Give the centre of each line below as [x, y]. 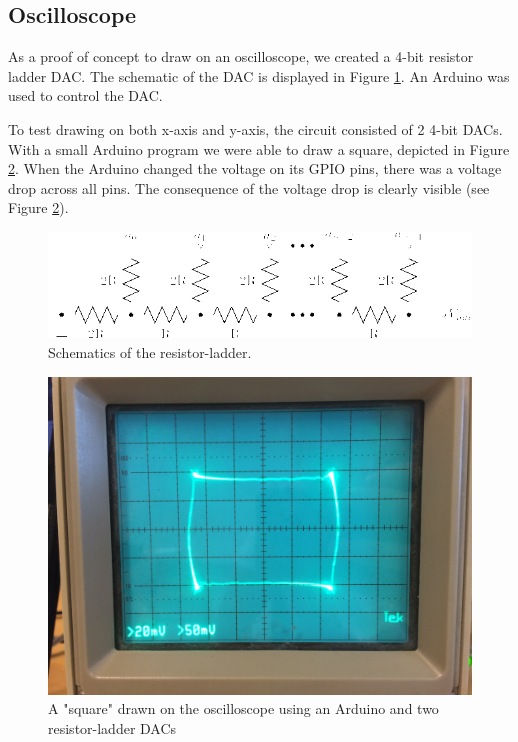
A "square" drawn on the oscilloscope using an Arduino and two [243, 708]
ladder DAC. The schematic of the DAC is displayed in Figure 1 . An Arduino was [259, 75]
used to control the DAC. [85, 95]
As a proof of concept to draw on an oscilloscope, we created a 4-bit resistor [241, 56]
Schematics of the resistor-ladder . [150, 352]
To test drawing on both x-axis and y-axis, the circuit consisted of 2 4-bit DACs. [255, 128]
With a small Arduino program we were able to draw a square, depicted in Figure [259, 148]
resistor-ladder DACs [112, 727]
